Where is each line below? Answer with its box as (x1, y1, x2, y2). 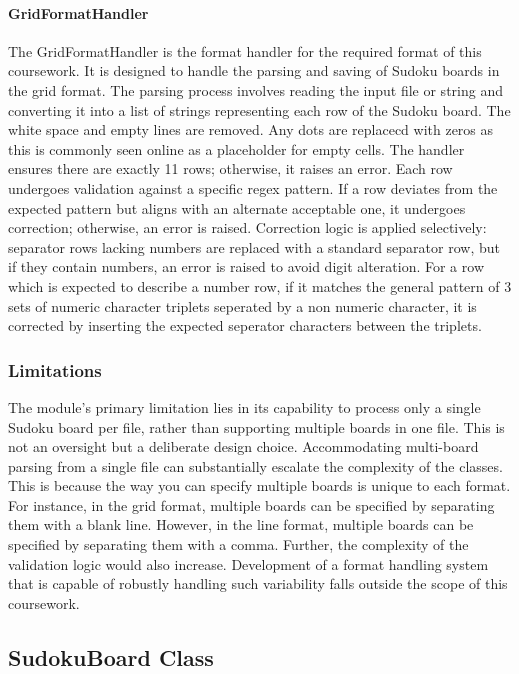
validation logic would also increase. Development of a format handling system (8, 553, 489, 574)
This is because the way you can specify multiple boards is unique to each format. (8, 475, 511, 496)
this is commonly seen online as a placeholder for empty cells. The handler (8, 138, 465, 159)
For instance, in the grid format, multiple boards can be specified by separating (8, 494, 495, 515)
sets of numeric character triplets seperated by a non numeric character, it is (8, 295, 477, 316)
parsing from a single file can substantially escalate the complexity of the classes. (8, 455, 503, 476)
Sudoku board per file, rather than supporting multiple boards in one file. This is (8, 416, 505, 437)
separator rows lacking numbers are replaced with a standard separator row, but (8, 236, 500, 257)
